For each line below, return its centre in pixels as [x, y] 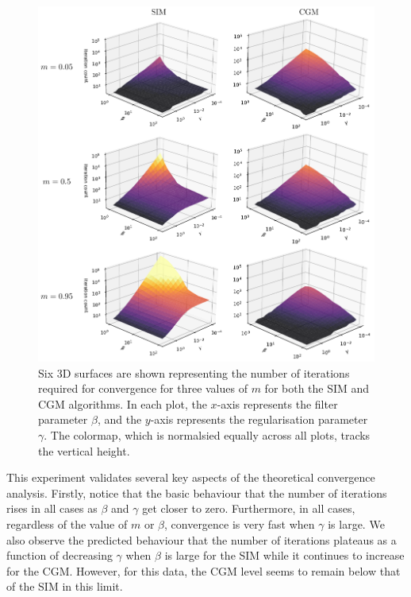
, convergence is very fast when [240, 523]
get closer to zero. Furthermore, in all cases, [249, 508]
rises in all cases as [52, 508]
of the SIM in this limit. [65, 586]
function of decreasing [60, 555]
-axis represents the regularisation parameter [259, 419]
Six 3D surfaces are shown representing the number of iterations [194, 372]
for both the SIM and [317, 388]
